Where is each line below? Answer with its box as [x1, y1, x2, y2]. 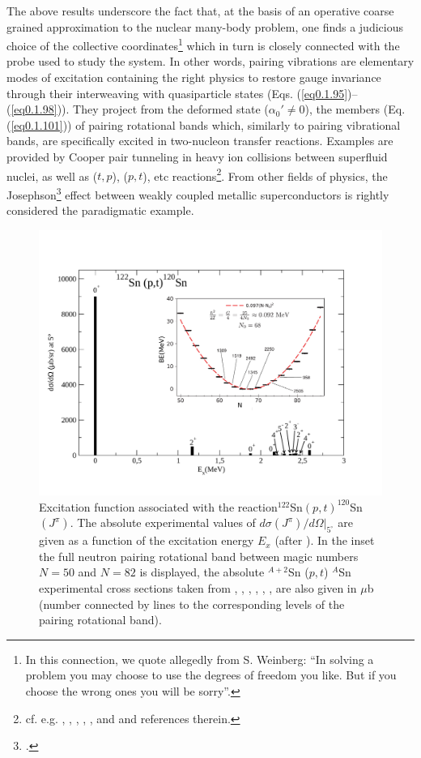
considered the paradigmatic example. [6, 202, 194, 219]
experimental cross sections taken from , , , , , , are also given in [39, 579, 357, 596]
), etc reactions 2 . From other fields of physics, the [142, 165, 388, 184]
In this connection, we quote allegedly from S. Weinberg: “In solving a [25, 650, 374, 667]
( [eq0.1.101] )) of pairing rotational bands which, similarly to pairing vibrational [6, 116, 401, 133]
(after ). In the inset [274, 532, 375, 549]
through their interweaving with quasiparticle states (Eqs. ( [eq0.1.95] [6, 84, 348, 101]
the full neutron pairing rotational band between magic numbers [39, 547, 359, 564]
